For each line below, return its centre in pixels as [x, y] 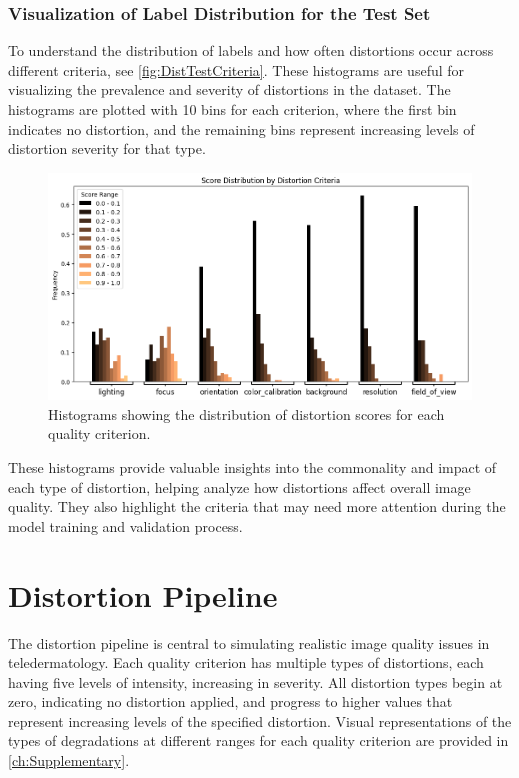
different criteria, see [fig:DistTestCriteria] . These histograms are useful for [236, 69]
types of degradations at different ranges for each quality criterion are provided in [258, 740]
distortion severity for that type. [107, 148]
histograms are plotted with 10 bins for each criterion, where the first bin [232, 109]
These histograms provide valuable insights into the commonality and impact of [252, 467]
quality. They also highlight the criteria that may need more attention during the [257, 506]
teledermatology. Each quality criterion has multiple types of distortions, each [246, 662]
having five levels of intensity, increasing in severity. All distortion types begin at [255, 681]
